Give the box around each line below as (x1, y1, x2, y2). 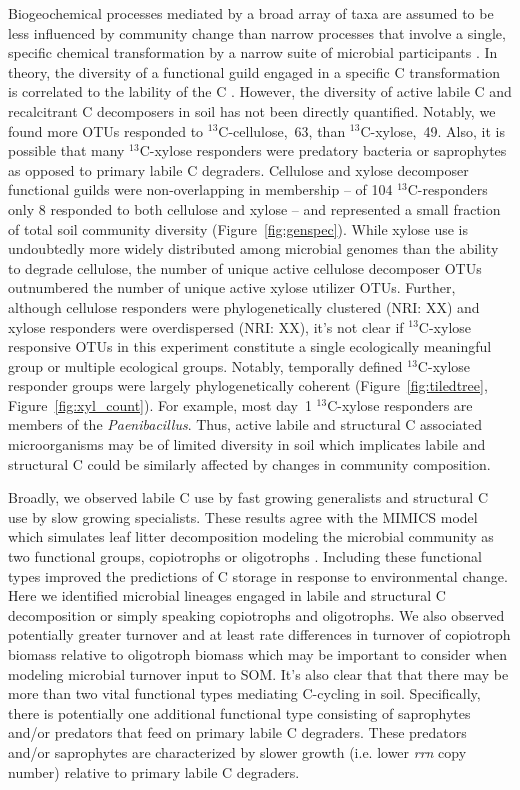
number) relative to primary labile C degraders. (8, 761, 300, 782)
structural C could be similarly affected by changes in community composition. (8, 453, 491, 474)
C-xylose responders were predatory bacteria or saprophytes (139, 140, 507, 161)
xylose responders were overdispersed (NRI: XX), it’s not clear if (8, 316, 404, 337)
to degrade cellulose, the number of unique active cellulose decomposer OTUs (8, 257, 482, 278)
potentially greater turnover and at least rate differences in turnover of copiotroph (8, 624, 511, 645)
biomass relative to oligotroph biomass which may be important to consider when (8, 644, 508, 664)
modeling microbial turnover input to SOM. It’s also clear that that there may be (8, 663, 509, 684)
